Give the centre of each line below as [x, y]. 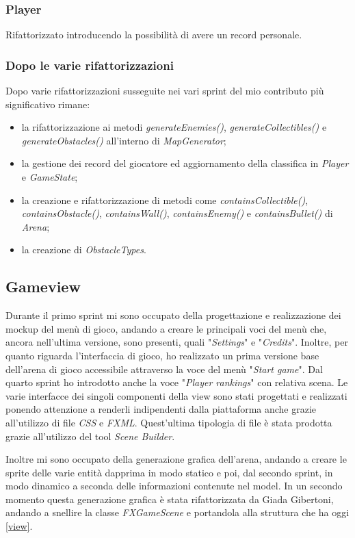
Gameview [43, 286]
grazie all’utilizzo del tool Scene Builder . [90, 436]
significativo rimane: [48, 104]
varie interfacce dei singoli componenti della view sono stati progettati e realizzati [176, 395]
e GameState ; [50, 177]
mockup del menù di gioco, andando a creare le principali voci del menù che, [166, 328]
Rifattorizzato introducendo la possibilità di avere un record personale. [154, 35]
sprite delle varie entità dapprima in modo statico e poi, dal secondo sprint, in [169, 472]
